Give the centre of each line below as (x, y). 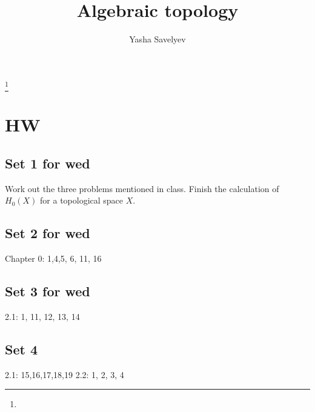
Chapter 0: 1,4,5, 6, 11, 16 (53, 258)
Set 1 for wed (48, 163)
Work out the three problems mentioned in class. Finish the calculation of (142, 188)
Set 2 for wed (48, 233)
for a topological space (82, 200)
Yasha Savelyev (157, 39)
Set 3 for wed (48, 291)
